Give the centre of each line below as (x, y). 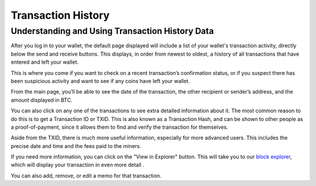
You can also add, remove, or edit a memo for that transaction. (86, 175)
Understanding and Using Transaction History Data (112, 31)
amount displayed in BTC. (42, 100)
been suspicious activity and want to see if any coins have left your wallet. (100, 81)
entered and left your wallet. (45, 62)
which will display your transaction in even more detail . (78, 165)
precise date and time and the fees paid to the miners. (76, 146)
